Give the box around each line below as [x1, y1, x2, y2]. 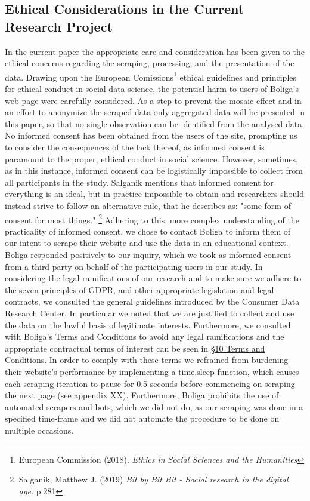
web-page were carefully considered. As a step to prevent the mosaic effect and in [5, 94, 302, 106]
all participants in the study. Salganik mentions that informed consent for [5, 176, 274, 188]
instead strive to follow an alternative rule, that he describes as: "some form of [5, 199, 291, 211]
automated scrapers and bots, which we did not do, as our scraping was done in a [5, 400, 303, 413]
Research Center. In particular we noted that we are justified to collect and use [5, 306, 294, 319]
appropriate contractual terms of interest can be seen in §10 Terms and [5, 342, 265, 354]
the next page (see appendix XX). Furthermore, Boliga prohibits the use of [5, 389, 279, 401]
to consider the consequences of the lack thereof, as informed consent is [5, 141, 265, 153]
